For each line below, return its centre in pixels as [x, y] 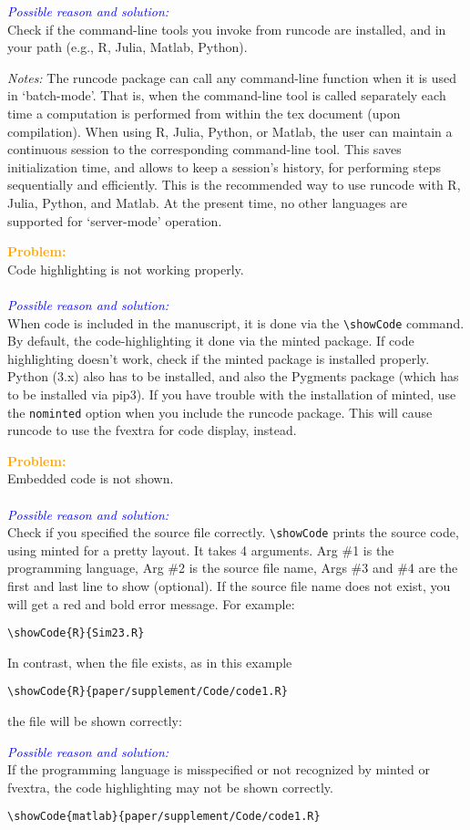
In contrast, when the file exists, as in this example [150, 662]
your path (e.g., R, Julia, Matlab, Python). [128, 47]
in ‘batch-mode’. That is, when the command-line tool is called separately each [227, 95]
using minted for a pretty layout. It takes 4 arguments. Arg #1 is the [201, 550]
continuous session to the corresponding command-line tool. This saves [204, 149]
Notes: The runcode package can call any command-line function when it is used [232, 77]
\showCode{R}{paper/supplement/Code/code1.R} [148, 692]
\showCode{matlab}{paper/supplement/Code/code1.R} [164, 817]
